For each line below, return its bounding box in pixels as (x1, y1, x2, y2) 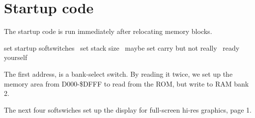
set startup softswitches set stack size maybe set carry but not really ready (4, 42, 240, 53)
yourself (4, 52, 28, 62)
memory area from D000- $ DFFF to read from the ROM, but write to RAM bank (4, 78, 249, 88)
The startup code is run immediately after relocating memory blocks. (4, 26, 212, 36)
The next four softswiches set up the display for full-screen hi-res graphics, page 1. (4, 104, 252, 115)
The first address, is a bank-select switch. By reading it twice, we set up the (4, 68, 233, 79)
